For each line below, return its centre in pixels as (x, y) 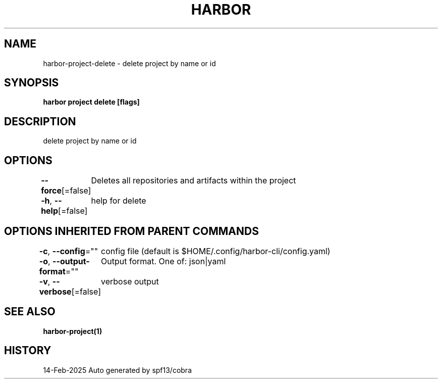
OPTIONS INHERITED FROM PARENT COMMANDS (131, 231)
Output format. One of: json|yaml (163, 261)
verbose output (130, 281)
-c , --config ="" (69, 251)
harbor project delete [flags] (91, 102)
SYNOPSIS (32, 83)
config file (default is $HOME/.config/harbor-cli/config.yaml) (216, 251)
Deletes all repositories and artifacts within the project (194, 181)
